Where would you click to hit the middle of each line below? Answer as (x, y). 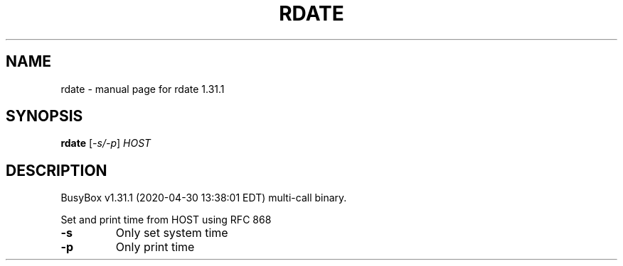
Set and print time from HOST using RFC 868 (166, 220)
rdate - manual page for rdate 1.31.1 (143, 89)
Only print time (155, 247)
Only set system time (172, 233)
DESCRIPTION (57, 170)
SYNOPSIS (44, 116)
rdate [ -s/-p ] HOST (106, 143)
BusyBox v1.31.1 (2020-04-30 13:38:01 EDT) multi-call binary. (204, 198)
